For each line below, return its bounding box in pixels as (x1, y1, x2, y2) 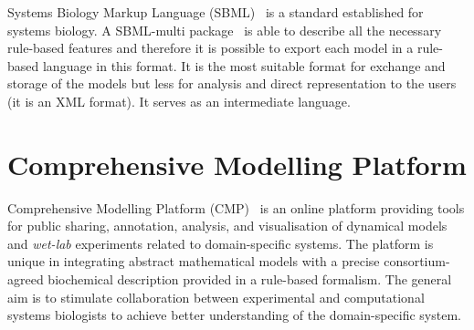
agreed (7, 270, 44, 289)
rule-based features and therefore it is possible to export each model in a (7, 38, 414, 57)
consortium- (384, 252, 450, 271)
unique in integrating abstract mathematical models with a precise (7, 252, 380, 271)
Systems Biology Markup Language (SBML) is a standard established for (7, 3, 424, 21)
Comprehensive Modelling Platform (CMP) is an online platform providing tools (7, 198, 465, 217)
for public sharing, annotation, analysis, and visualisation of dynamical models (7, 216, 448, 235)
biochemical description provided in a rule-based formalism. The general (47, 270, 452, 289)
